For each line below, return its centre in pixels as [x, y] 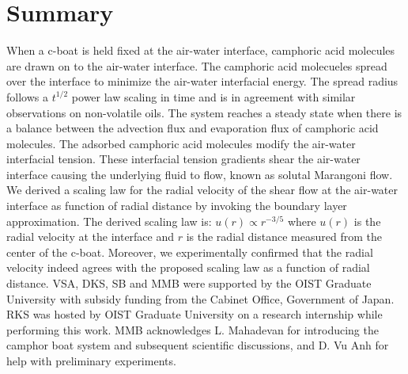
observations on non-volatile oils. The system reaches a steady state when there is [204, 112]
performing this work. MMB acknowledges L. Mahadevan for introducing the [193, 329]
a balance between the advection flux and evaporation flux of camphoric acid [193, 128]
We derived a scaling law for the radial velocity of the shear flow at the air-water [202, 190]
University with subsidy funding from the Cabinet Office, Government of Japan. [200, 298]
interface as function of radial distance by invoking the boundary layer [177, 206]
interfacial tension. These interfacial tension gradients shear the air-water [183, 159]
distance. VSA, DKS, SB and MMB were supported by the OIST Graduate [189, 283]
